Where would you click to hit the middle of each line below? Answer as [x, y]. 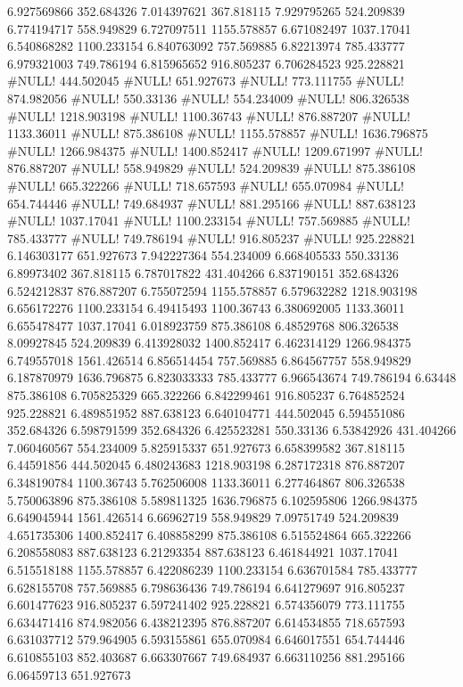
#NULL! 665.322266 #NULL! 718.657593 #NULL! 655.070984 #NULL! [206, 185]
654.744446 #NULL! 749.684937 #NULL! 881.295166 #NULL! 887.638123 [211, 203]
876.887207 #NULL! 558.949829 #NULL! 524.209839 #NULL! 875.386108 [211, 168]
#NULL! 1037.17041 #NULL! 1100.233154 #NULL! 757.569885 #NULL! [209, 221]
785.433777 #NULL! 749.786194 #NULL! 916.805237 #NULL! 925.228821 [211, 237]
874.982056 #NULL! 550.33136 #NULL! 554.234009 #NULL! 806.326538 [208, 98]
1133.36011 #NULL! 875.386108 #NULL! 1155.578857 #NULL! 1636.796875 [218, 133]
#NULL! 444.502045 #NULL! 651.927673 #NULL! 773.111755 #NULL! [206, 81]
